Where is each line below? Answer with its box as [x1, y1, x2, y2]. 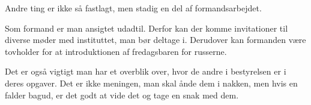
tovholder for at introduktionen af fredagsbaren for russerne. [5, 45, 227, 57]
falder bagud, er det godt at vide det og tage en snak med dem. [5, 88, 239, 101]
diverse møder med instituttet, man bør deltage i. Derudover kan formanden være [5, 33, 306, 46]
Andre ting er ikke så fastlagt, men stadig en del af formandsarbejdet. [5, 2, 262, 14]
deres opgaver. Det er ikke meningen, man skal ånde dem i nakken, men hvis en [5, 76, 298, 89]
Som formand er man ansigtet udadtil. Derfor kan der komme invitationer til [5, 21, 288, 34]
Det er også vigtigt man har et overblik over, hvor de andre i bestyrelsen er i [5, 65, 286, 78]
